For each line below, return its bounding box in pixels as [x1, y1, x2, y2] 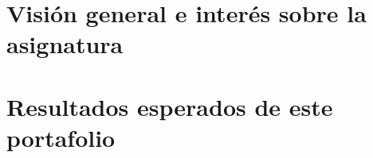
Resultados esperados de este [6, 90, 333, 122]
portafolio [6, 121, 116, 153]
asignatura [6, 28, 124, 60]
